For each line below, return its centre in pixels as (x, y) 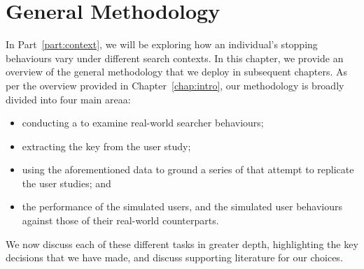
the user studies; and (66, 183)
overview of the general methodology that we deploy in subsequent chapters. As (177, 72)
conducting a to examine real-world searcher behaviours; (143, 123)
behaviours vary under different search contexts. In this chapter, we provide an (175, 58)
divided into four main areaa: (68, 99)
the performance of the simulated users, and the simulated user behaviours (182, 206)
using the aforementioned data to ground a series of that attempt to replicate (188, 169)
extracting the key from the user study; (106, 146)
